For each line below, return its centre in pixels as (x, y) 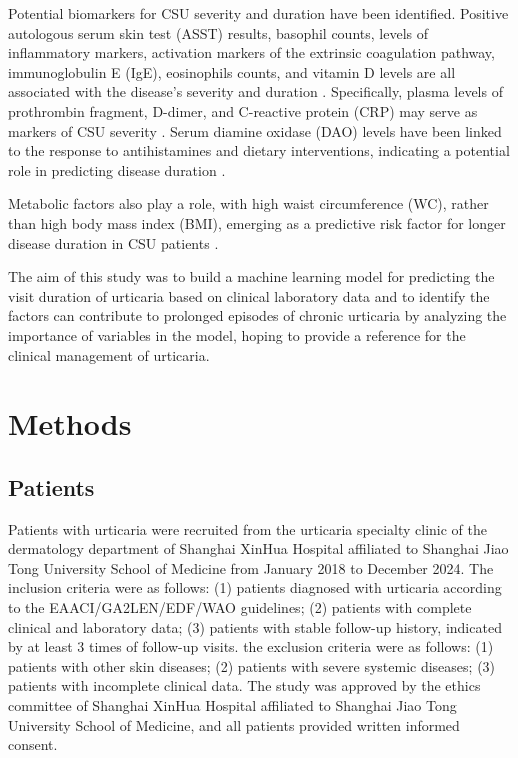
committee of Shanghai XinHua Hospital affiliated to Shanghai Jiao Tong (232, 705)
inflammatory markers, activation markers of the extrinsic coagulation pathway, (251, 52)
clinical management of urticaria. (109, 354)
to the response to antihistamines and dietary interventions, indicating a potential (259, 150)
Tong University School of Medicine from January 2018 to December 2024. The (251, 567)
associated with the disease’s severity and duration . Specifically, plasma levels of (255, 91)
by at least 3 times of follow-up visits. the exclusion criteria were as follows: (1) (251, 646)
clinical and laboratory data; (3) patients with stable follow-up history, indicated (255, 626)
